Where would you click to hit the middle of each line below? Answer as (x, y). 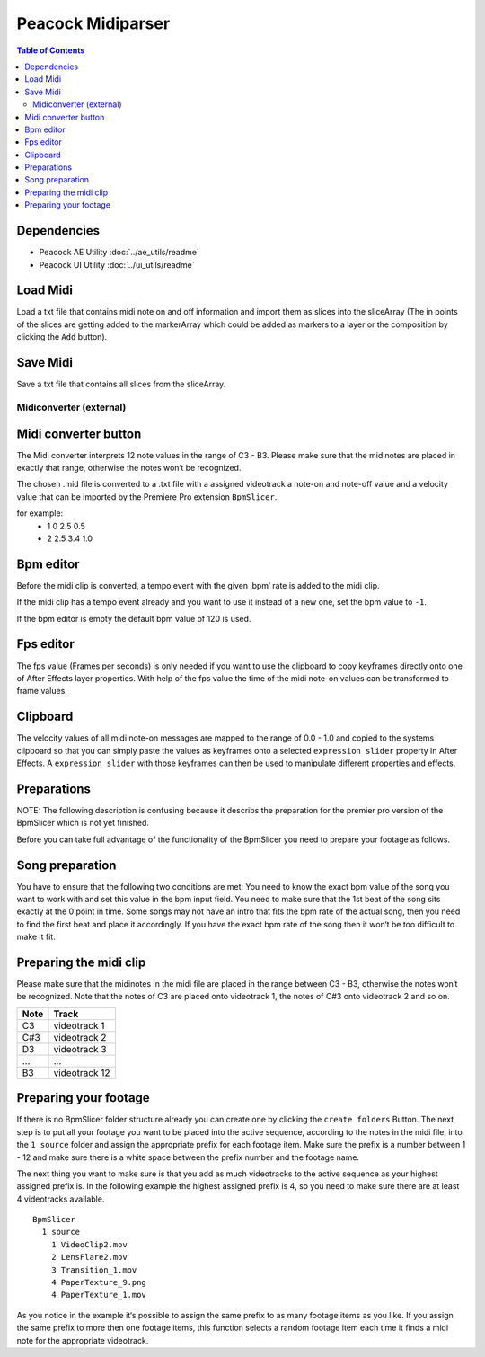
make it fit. (36, 937)
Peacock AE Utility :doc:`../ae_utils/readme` (119, 253)
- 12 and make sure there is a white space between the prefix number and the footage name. (188, 1157)
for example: (40, 513)
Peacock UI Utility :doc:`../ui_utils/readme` (117, 264)
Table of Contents (51, 50)
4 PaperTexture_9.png (99, 1282)
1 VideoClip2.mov (89, 1244)
